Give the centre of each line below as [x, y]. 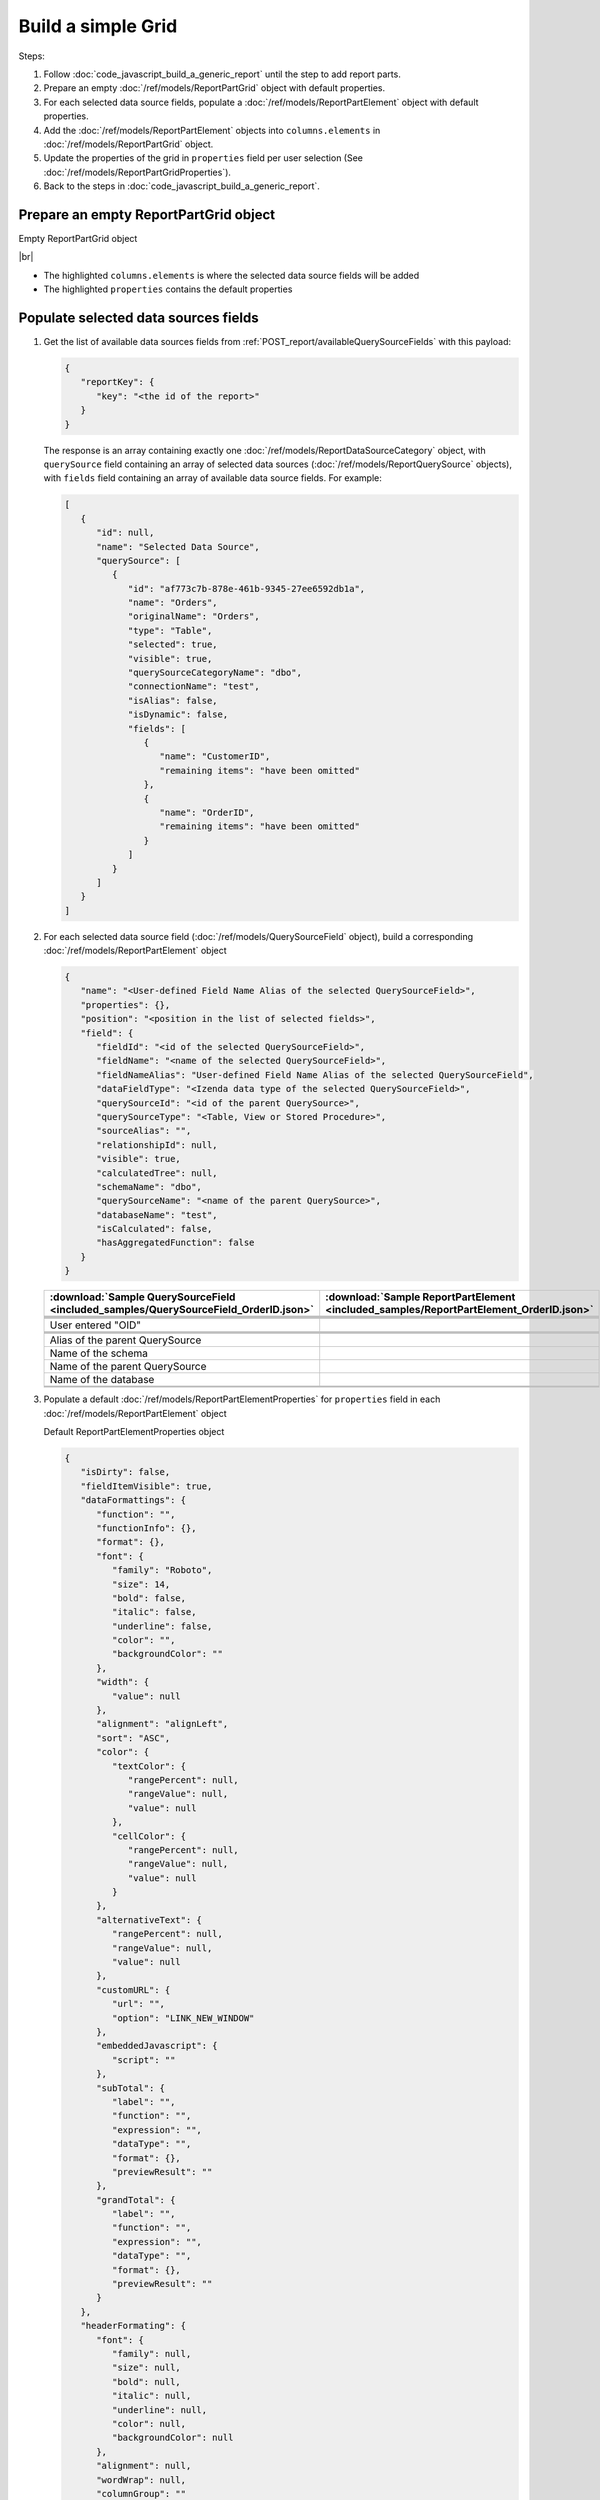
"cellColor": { [149, 1836]
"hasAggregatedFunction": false [175, 1243]
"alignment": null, [144, 2466]
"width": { [123, 1682]
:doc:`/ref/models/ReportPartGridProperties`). [137, 172]
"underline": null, [159, 2409]
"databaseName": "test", [157, 1214]
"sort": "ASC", [133, 1738]
